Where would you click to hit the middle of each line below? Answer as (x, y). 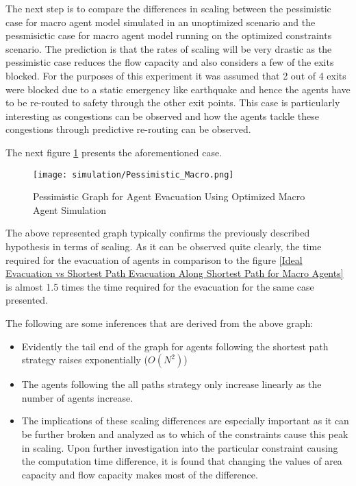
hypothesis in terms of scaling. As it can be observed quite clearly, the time (164, 246)
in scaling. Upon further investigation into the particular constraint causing (180, 447)
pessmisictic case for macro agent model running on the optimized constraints (169, 35)
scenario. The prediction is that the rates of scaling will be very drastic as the (169, 48)
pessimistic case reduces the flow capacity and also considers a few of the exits (170, 62)
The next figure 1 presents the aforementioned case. (114, 152)
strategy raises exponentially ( (85, 360)
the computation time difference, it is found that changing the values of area (182, 461)
